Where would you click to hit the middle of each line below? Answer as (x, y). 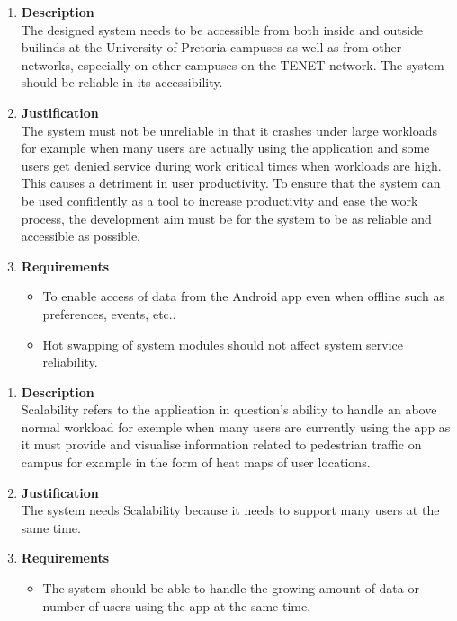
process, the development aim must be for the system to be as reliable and (226, 218)
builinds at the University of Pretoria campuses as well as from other (211, 47)
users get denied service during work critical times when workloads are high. (231, 165)
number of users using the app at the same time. (177, 605)
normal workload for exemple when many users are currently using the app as (236, 426)
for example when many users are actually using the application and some (225, 148)
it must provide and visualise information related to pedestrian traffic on (221, 444)
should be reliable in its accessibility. (122, 82)
